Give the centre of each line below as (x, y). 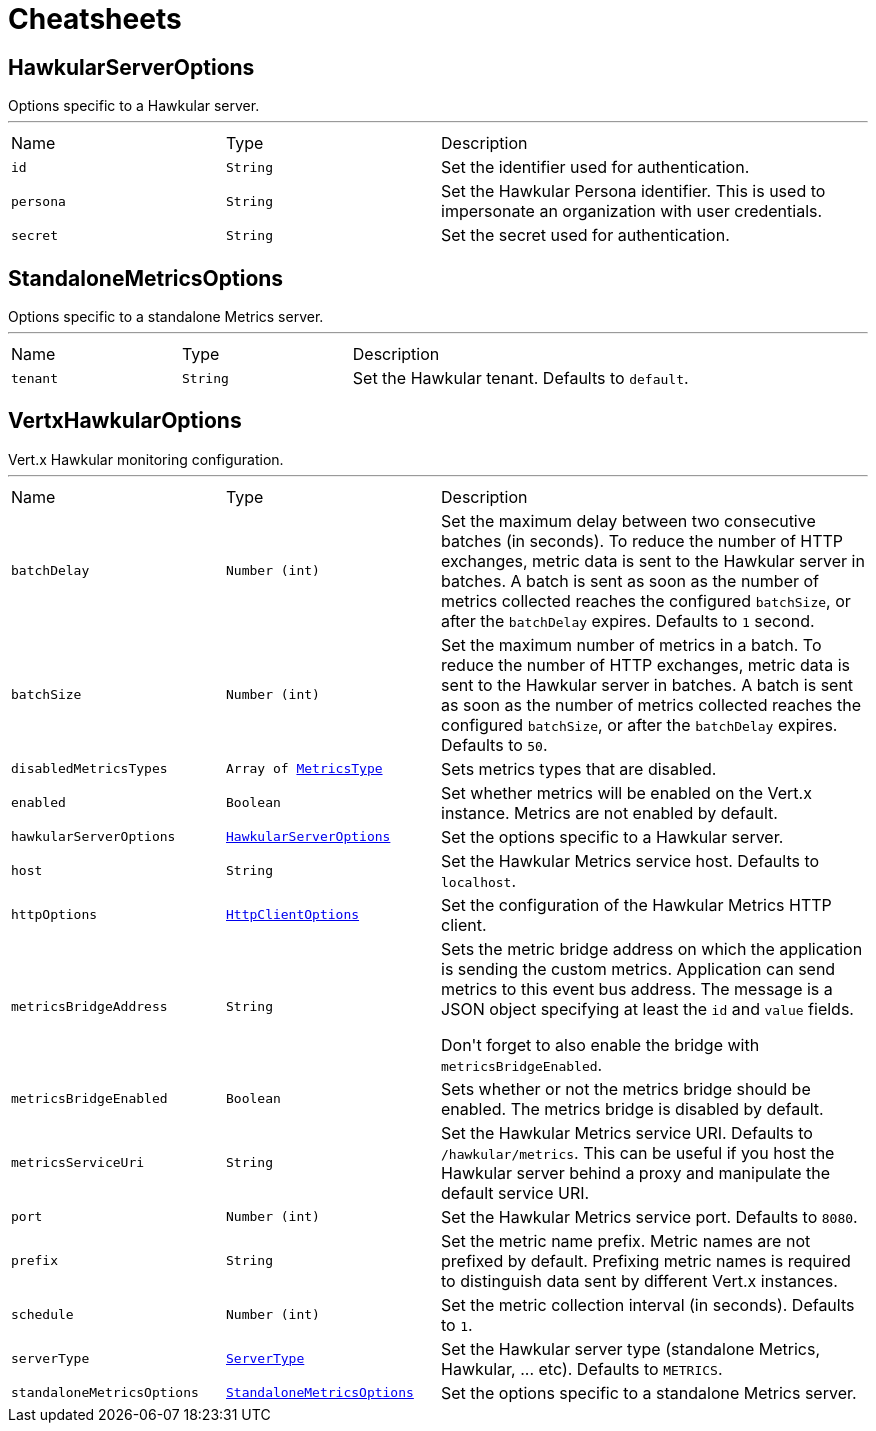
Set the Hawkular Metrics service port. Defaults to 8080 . (649, 1216)
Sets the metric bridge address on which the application (652, 948)
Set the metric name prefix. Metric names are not (626, 1240)
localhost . (479, 880)
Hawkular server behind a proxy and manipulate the (635, 1172)
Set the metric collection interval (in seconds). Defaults (648, 1304)
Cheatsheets (95, 19)
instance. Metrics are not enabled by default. (609, 812)
